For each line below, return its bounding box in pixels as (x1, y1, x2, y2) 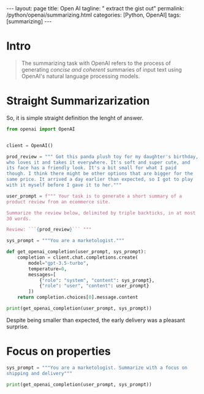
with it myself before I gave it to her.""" (6, 182, 122, 188)
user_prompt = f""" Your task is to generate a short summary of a (6, 193, 183, 199)
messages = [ (28, 271, 56, 278)
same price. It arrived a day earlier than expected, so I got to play (6, 176, 193, 183)
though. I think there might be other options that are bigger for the (6, 170, 193, 177)
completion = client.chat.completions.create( (17, 254, 138, 260)
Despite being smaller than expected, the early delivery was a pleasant (6, 316, 186, 324)
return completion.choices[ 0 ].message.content (17, 294, 138, 301)
